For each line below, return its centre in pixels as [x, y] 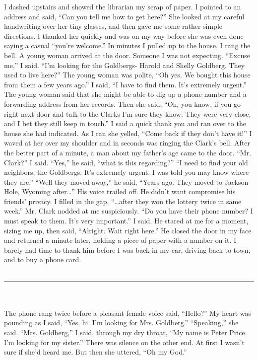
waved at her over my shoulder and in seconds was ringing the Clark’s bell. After [127, 143]
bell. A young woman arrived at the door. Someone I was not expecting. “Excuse [127, 55]
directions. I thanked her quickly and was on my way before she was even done [124, 36]
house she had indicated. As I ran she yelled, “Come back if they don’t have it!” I [128, 133]
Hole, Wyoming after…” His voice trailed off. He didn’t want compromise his [120, 191]
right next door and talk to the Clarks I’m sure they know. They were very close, [128, 113]
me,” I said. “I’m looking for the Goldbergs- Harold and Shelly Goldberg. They [125, 65]
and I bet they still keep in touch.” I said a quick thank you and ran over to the [125, 123]
